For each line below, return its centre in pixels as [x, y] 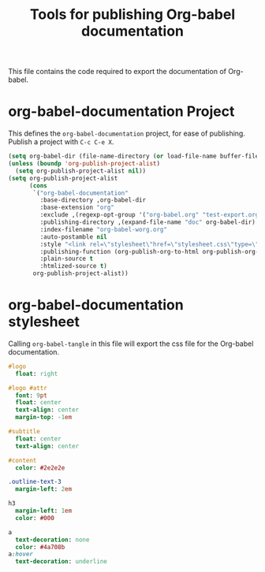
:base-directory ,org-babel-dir [93, 200]
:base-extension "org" [77, 208]
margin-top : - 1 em [44, 418]
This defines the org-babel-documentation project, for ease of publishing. [127, 134]
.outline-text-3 [35, 482]
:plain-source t [66, 259]
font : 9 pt [31, 396]
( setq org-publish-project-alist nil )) [81, 171]
